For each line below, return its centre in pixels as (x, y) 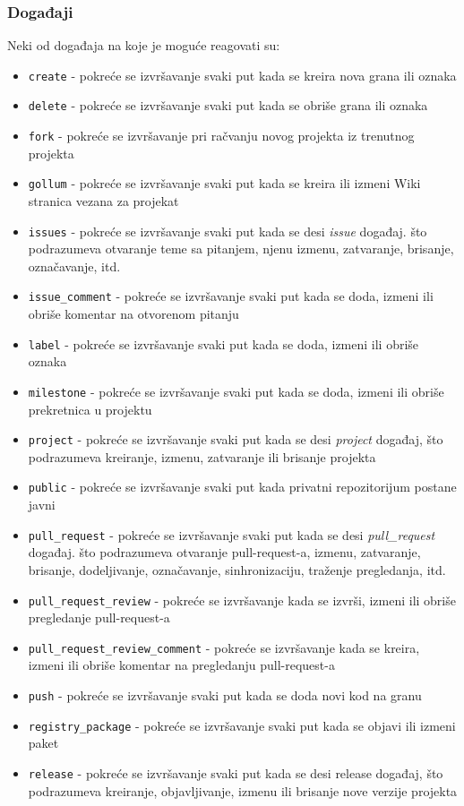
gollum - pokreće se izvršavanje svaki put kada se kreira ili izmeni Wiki (224, 183)
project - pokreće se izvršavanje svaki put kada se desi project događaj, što (236, 439)
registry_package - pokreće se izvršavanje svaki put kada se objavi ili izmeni (242, 725)
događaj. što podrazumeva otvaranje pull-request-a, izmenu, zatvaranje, (224, 552)
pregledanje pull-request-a (99, 617)
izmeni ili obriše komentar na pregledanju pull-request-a (181, 665)
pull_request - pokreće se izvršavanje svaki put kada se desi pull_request (232, 534)
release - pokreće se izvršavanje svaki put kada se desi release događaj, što (236, 772)
